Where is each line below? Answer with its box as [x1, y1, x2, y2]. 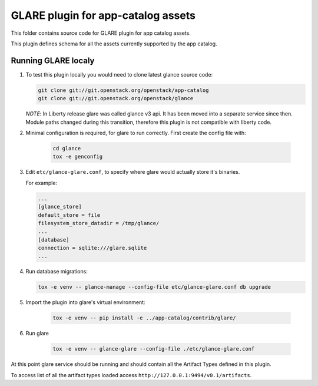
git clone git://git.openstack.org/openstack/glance [38, 95, 194, 102]
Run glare [25, 330, 49, 337]
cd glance [52, 145, 81, 151]
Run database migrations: [25, 268, 88, 275]
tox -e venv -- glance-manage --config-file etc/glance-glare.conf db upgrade [38, 283, 271, 291]
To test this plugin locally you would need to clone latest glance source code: [25, 71, 213, 78]
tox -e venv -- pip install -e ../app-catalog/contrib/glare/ [52, 315, 236, 321]
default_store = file [38, 212, 101, 218]
